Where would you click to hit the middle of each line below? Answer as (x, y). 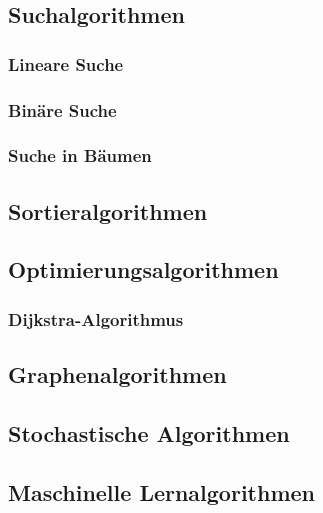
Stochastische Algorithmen (149, 432)
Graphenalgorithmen (117, 374)
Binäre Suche (62, 109)
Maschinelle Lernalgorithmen (161, 491)
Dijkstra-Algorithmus (96, 318)
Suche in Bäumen (80, 155)
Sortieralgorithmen (108, 210)
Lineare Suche (66, 63)
